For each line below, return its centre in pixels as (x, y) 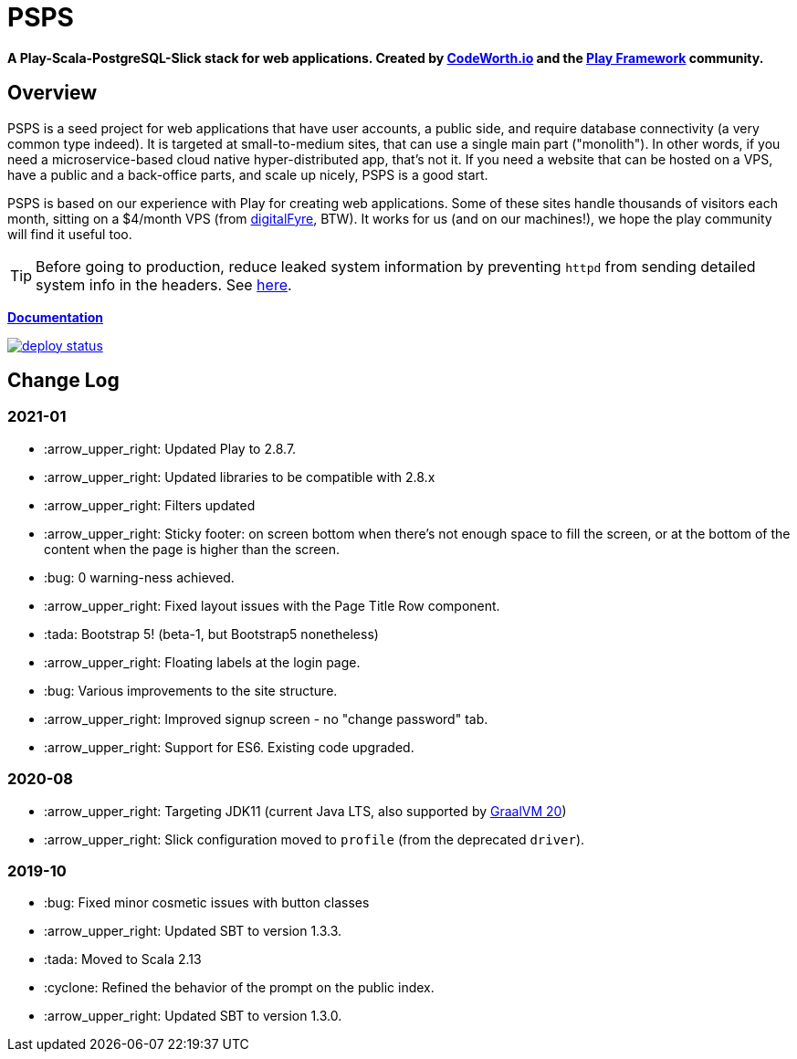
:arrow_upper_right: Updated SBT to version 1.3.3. (193, 931)
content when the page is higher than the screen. (192, 549)
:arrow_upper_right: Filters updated (150, 505)
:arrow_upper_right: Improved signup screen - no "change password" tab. (266, 718)
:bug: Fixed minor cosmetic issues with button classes (207, 903)
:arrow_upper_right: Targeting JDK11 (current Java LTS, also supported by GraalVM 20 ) (305, 811)
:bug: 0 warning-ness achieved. (139, 577)
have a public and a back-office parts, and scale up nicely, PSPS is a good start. (248, 174)
